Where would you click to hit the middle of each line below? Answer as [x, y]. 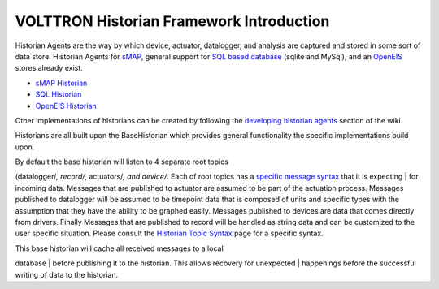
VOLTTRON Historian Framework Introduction [172, 21]
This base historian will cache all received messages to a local [119, 248]
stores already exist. [49, 68]
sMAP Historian [61, 83]
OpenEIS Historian [66, 106]
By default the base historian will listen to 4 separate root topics [122, 162]
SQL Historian [59, 94]
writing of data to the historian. [67, 274]
